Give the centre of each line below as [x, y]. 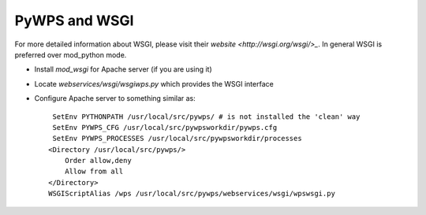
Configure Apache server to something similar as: [115, 98]
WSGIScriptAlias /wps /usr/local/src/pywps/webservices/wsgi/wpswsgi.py [192, 194]
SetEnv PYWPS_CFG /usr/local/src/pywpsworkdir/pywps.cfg [165, 127]
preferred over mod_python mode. [71, 54]
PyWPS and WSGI [74, 20]
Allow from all [94, 172]
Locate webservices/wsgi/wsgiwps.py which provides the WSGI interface [154, 83]
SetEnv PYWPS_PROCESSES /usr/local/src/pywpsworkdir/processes [177, 139]
